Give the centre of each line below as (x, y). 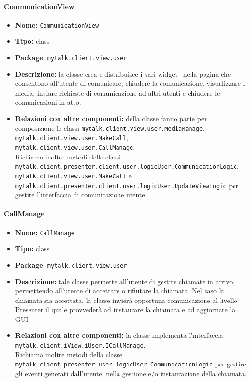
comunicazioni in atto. (48, 102)
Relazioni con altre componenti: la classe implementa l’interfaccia (119, 335)
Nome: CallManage (45, 232)
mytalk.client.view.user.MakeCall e (73, 175)
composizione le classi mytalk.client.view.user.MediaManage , (110, 128)
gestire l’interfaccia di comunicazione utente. (81, 195)
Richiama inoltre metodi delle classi (68, 156)
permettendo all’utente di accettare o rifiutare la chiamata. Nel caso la (120, 291)
